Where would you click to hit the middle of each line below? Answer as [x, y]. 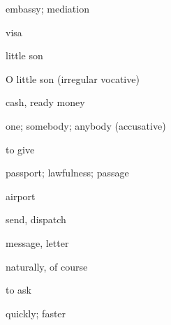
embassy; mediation [47, 8]
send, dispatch [36, 219]
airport [21, 196]
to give [20, 149]
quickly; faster [36, 313]
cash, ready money [45, 102]
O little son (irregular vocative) [73, 78]
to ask [19, 290]
